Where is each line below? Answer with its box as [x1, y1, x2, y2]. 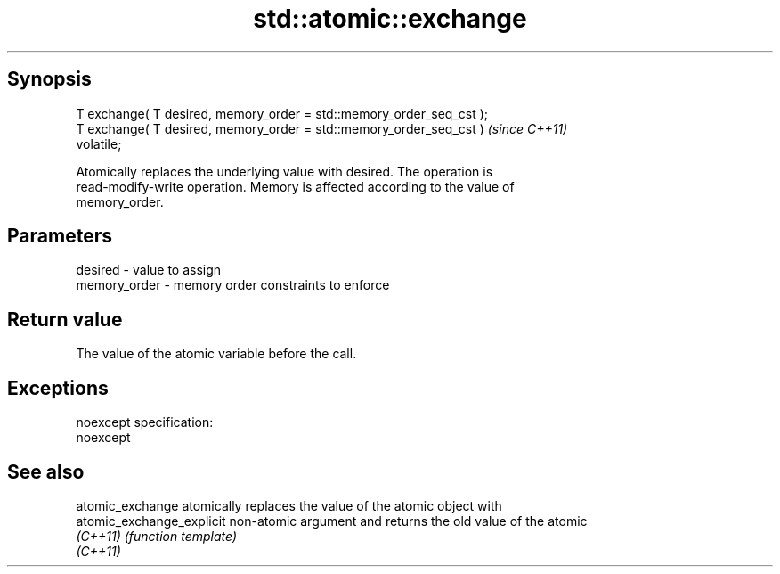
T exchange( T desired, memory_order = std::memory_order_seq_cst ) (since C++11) [76, 120, 568, 136]
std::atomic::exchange [253, 4, 527, 34]
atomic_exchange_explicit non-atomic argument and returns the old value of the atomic [76, 512, 588, 529]
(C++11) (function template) [76, 528, 238, 544]
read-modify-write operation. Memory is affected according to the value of [76, 178, 515, 194]
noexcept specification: [76, 414, 214, 430]
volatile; [76, 135, 122, 152]
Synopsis [7, 68, 92, 91]
